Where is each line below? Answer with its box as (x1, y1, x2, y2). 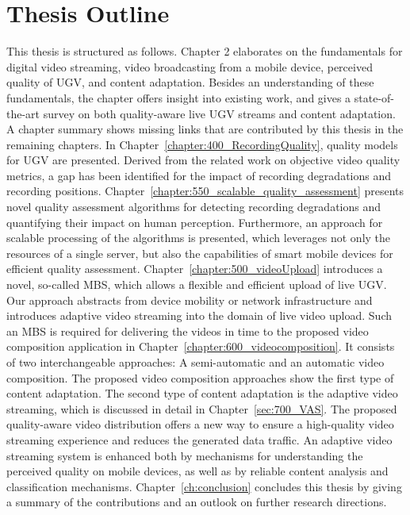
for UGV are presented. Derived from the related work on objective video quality (6, 152, 400, 168)
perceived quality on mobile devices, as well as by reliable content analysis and (6, 463, 389, 479)
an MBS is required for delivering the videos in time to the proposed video (6, 322, 369, 339)
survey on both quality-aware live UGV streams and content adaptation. (43, 105, 396, 121)
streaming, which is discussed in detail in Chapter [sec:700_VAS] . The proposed (6, 400, 397, 417)
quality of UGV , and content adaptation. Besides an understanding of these (6, 74, 374, 90)
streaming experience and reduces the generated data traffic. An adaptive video (6, 431, 393, 448)
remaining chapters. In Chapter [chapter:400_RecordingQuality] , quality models (6, 136, 398, 152)
